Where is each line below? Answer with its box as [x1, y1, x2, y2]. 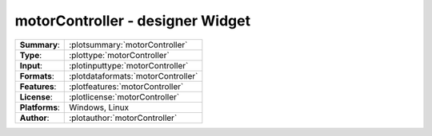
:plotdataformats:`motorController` [69, 70, 198, 81]
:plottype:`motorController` [69, 49, 170, 60]
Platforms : [19, 102, 60, 113]
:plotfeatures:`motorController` [69, 80, 184, 91]
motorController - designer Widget [14, 12, 251, 29]
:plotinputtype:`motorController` [69, 60, 189, 71]
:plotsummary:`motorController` [69, 39, 188, 50]
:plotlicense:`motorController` [69, 91, 180, 103]
